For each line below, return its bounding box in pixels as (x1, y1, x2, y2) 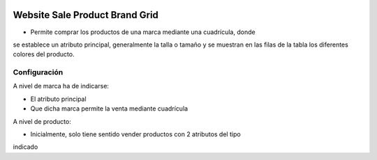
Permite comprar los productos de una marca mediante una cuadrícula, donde (30, 28, 256, 36)
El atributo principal (30, 95, 87, 103)
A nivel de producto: (13, 117, 71, 125)
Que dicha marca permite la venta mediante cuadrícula (30, 104, 188, 113)
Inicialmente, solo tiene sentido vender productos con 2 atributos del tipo (30, 130, 241, 138)
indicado (13, 143, 38, 151)
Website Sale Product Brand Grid (13, 9, 158, 21)
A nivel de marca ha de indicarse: (13, 82, 110, 90)
